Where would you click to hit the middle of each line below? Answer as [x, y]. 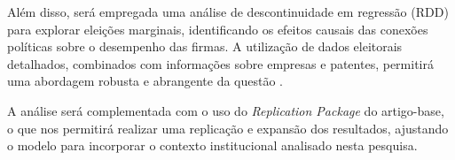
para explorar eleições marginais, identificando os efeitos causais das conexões [218, 29]
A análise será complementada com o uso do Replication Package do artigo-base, [226, 110]
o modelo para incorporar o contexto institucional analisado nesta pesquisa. [212, 145]
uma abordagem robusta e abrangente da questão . [145, 81]
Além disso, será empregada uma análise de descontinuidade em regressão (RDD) [228, 11]
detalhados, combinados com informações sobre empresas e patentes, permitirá [220, 63]
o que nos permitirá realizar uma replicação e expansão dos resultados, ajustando [228, 128]
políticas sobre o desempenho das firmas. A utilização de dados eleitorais [205, 46]
